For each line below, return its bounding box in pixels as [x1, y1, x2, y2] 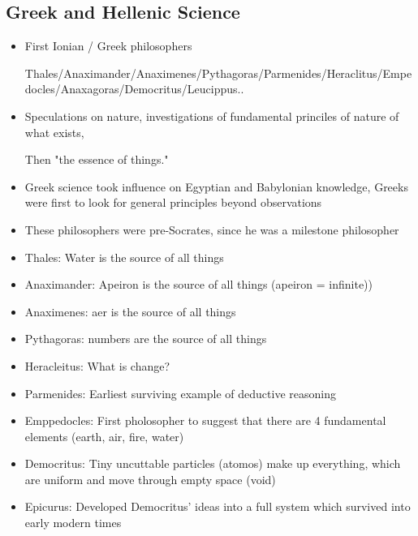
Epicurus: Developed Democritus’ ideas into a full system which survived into [24, 498, 411, 515]
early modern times [24, 514, 122, 531]
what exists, [24, 123, 84, 140]
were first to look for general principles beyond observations [24, 194, 322, 211]
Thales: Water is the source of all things [24, 248, 224, 265]
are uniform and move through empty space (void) [24, 470, 276, 487]
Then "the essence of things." [24, 151, 169, 168]
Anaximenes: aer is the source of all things [24, 302, 236, 319]
